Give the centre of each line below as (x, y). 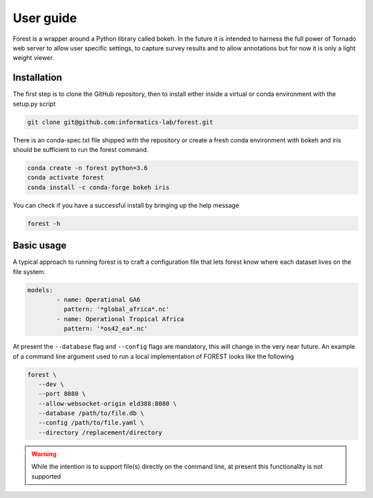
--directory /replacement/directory (100, 432)
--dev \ (51, 384)
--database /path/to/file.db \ (91, 413)
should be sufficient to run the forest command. (80, 149)
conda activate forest (66, 178)
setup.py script (34, 104)
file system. (29, 271)
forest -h (44, 223)
